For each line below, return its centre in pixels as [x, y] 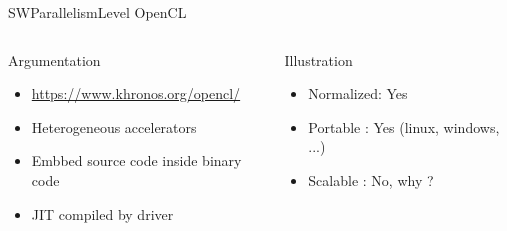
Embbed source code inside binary [136, 160]
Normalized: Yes [358, 93]
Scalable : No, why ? [371, 179]
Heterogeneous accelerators [114, 126]
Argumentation [54, 59]
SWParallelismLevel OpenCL [97, 12]
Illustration [318, 59]
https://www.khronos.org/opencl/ [136, 93]
